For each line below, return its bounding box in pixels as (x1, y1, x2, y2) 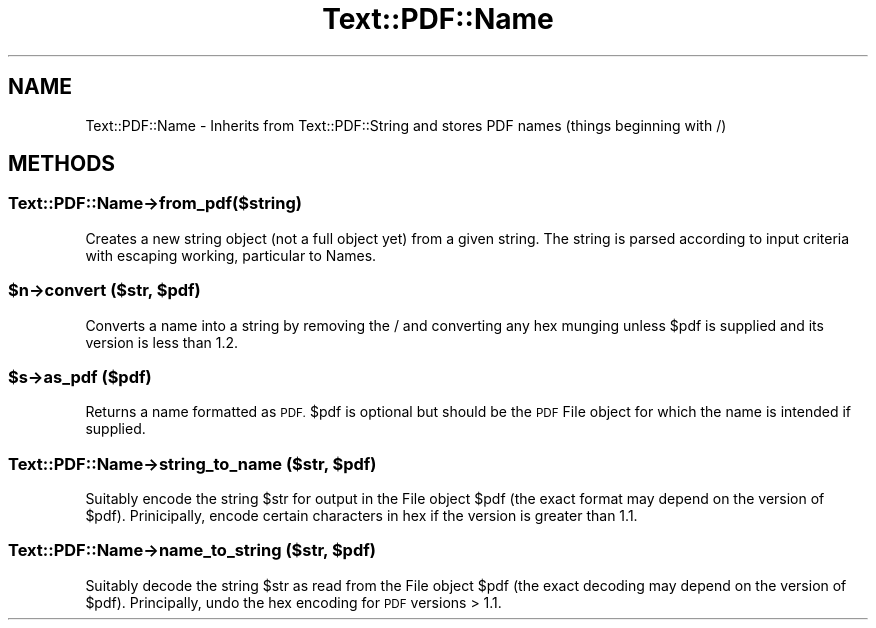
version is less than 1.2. (85, 333, 239, 351)
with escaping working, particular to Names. (85, 246, 377, 264)
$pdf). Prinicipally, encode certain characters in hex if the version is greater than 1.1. (85, 507, 638, 525)
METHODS (8, 151, 116, 177)
